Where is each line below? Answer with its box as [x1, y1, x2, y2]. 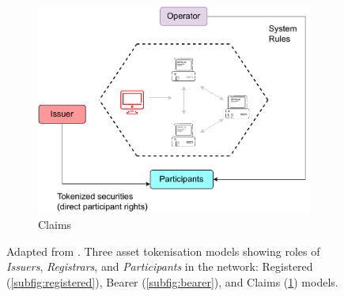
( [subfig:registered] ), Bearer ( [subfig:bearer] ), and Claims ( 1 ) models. [6, 273, 338, 290]
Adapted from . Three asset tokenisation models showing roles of [6, 242, 320, 259]
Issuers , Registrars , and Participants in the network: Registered [6, 258, 313, 275]
